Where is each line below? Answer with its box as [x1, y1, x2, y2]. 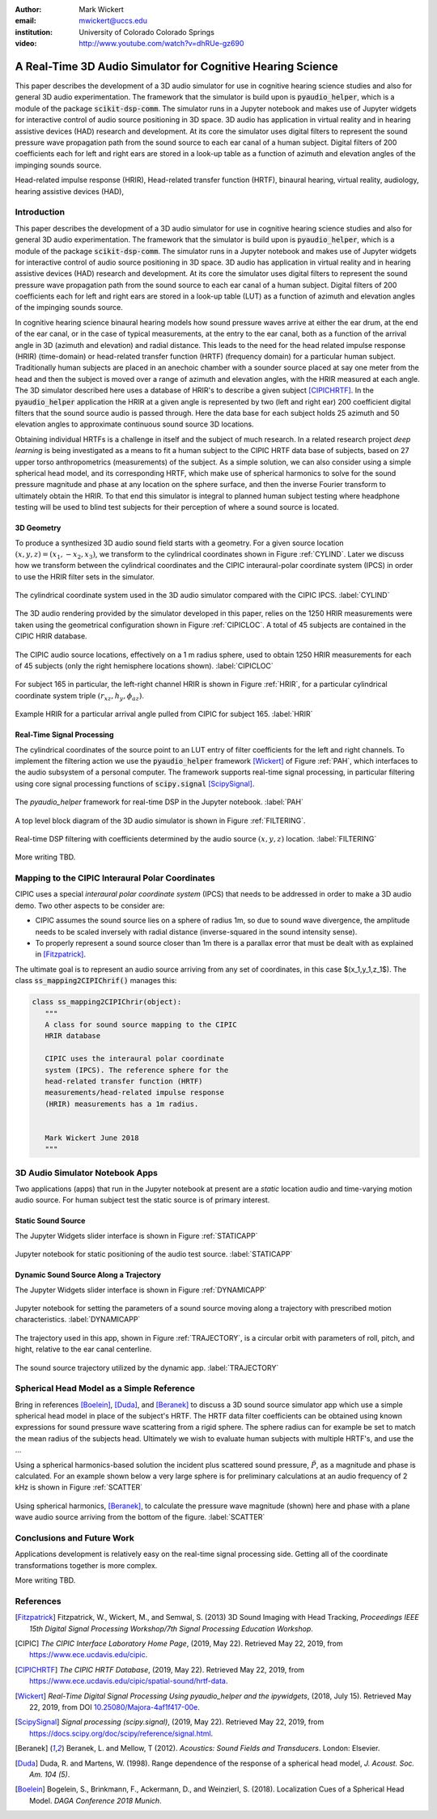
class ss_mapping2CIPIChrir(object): [32, 998, 182, 1007]
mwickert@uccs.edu [78, 16, 147, 26]
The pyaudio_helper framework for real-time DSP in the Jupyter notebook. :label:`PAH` [15, 797, 303, 807]
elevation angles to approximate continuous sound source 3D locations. [15, 419, 254, 429]
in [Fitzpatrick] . [35, 949, 87, 959]
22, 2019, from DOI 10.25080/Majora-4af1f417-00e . [29, 1702, 200, 1711]
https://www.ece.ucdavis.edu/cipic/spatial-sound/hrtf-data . [29, 1676, 228, 1686]
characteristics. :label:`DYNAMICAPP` [15, 1315, 141, 1325]
